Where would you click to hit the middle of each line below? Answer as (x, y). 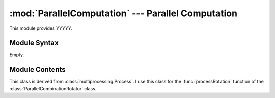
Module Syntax (34, 43)
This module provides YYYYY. (41, 28)
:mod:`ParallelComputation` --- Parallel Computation (123, 13)
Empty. (17, 55)
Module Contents (37, 69)
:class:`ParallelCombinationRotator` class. (53, 88)
